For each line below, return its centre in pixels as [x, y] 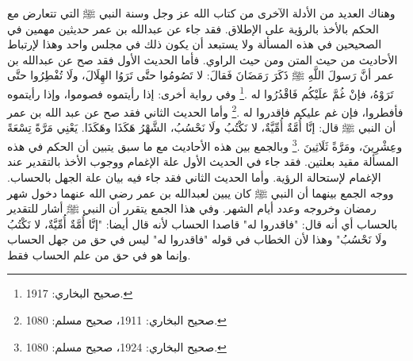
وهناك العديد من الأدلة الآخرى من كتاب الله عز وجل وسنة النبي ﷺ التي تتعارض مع [201, 13]
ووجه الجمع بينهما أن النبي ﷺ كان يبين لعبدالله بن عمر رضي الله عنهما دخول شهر [201, 192]
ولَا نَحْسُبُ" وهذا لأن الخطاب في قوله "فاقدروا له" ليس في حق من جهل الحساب [197, 239]
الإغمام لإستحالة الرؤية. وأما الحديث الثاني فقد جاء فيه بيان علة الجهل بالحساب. [194, 177]
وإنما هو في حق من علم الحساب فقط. [99, 254]
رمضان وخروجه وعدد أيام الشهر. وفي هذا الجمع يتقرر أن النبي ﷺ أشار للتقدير [192, 208]
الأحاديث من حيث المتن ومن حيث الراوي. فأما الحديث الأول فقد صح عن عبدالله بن [203, 59]
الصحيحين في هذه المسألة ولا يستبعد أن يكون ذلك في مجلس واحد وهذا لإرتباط [195, 44]
